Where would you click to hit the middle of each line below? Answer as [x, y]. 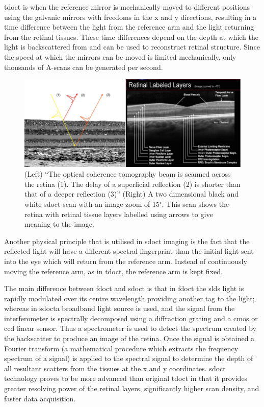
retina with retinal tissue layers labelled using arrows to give [119, 214]
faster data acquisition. [40, 398]
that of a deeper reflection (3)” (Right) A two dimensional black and [131, 194]
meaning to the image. [59, 224]
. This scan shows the [195, 203]
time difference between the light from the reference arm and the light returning [129, 27]
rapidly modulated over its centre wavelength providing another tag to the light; [129, 298]
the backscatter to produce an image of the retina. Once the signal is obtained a [129, 338]
